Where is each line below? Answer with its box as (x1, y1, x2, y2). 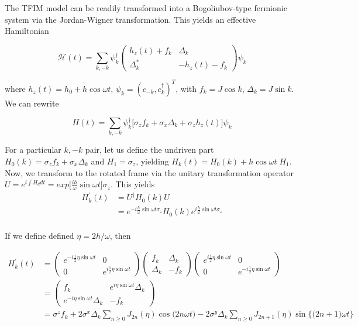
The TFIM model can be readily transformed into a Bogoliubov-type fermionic (5, 2, 287, 13)
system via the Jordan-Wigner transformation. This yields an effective (5, 13, 256, 25)
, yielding (136, 155, 169, 167)
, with (175, 82, 197, 94)
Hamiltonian (5, 25, 49, 37)
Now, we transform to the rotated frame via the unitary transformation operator (5, 166, 294, 179)
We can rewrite (5, 97, 59, 109)
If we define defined (5, 229, 74, 242)
